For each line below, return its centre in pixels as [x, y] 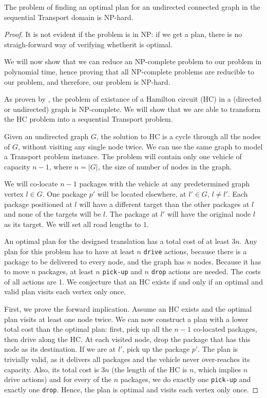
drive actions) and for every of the [58, 379]
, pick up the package [156, 349]
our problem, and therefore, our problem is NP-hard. [87, 81]
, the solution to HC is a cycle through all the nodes [179, 136]
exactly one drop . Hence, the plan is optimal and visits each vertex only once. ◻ [131, 389]
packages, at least [66, 271]
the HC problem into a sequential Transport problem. [89, 119]
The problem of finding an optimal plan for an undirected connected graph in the [132, 7]
